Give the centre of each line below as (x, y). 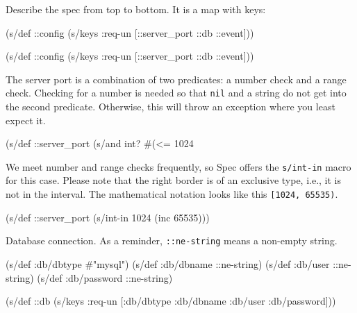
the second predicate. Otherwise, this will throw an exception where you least (171, 107)
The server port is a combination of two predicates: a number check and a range (176, 79)
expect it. (26, 120)
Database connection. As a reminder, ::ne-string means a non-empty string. (172, 240)
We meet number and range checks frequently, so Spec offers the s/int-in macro (178, 166)
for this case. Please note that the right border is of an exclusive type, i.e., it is (174, 180)
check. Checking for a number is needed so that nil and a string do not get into (176, 93)
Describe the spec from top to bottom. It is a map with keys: (136, 9)
